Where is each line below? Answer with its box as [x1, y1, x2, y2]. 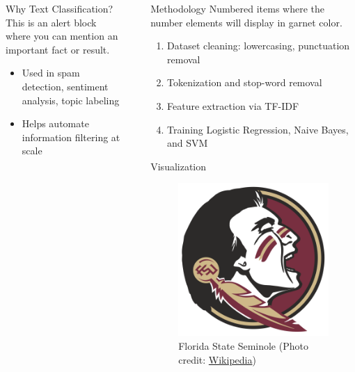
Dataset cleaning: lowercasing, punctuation [167, 38, 350, 53]
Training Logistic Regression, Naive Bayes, [167, 122, 349, 136]
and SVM [167, 136, 208, 150]
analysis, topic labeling [22, 92, 120, 107]
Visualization [150, 159, 207, 173]
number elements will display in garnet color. [150, 15, 342, 29]
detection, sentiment [22, 79, 109, 93]
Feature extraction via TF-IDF [167, 98, 299, 113]
